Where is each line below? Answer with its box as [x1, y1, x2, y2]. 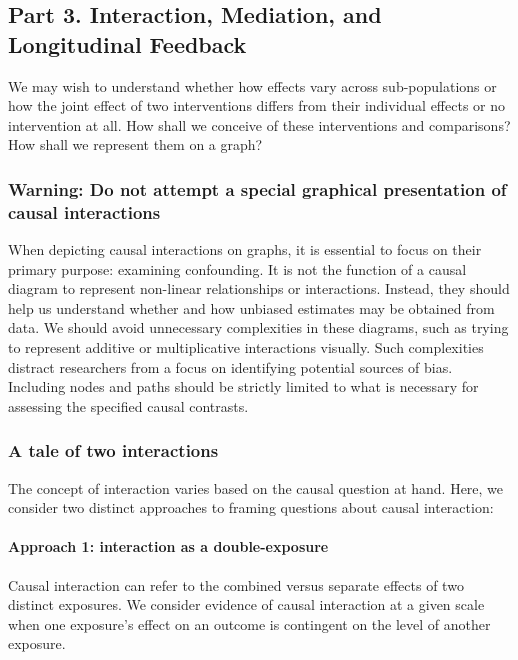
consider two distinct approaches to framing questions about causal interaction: [8, 497, 494, 518]
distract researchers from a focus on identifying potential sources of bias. [8, 356, 453, 377]
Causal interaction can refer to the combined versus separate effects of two [8, 574, 464, 595]
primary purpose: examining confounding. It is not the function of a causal [8, 258, 467, 279]
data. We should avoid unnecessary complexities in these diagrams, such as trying [8, 317, 509, 338]
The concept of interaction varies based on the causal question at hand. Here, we [8, 477, 504, 498]
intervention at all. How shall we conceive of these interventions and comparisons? [8, 114, 511, 135]
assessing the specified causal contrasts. [8, 395, 249, 416]
